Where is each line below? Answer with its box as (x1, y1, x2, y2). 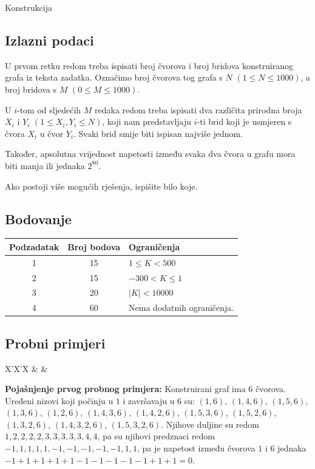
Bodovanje (5, 209, 72, 228)
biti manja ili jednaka (5, 159, 85, 171)
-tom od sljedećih (17, 103, 81, 116)
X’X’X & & (5, 362, 48, 374)
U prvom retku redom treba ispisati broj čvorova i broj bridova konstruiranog (5, 59, 294, 72)
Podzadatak (9, 240, 59, 253)
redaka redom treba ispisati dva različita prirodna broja (95, 103, 302, 116)
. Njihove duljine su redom (161, 417, 260, 430)
